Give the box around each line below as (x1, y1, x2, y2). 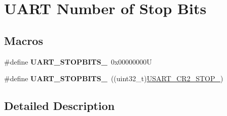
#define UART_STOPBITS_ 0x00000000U (4, 56, 152, 67)
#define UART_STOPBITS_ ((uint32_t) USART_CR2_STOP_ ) (4, 73, 223, 84)
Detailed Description (4, 98, 115, 113)
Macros (4, 32, 43, 48)
